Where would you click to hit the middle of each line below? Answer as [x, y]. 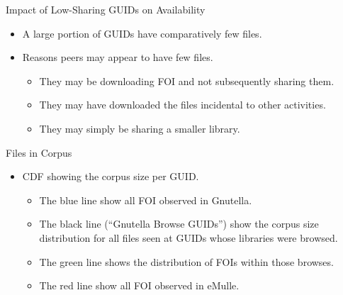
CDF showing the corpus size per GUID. [111, 176]
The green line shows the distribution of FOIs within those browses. [186, 261]
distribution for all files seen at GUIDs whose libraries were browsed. [189, 237]
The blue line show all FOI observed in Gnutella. [146, 200]
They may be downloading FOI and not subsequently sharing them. [187, 80]
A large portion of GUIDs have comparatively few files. [142, 33]
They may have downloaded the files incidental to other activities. [182, 105]
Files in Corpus [39, 152]
